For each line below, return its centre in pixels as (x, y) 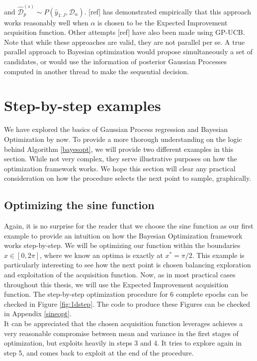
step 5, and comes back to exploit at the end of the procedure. (99, 352)
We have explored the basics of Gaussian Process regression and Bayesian (116, 129)
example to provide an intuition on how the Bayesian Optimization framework (123, 235)
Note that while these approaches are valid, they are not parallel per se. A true (125, 42)
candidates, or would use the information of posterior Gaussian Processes (115, 61)
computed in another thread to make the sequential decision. (97, 71)
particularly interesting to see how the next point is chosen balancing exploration (128, 265)
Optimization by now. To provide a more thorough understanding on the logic (123, 139)
